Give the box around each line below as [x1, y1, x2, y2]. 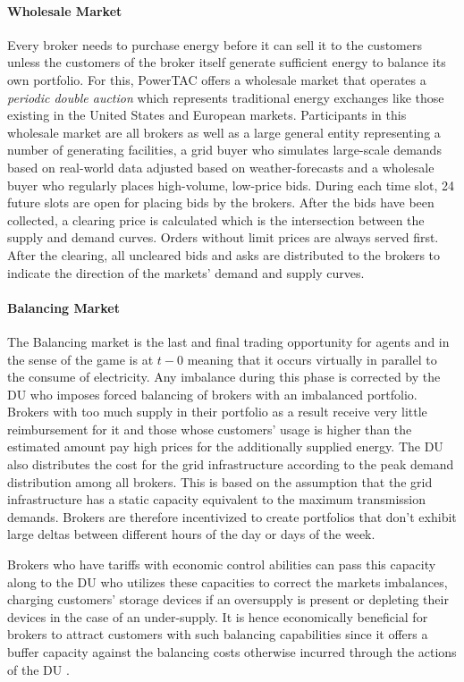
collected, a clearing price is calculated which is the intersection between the [7, 210, 425, 229]
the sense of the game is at [7, 349, 154, 368]
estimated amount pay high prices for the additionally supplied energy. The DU [7, 437, 443, 456]
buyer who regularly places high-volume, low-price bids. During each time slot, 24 [7, 175, 454, 194]
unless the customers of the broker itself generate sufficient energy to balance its [7, 53, 446, 72]
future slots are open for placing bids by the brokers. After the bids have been [7, 193, 434, 212]
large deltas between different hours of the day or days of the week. [7, 525, 375, 543]
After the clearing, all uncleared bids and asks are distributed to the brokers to [7, 245, 441, 264]
